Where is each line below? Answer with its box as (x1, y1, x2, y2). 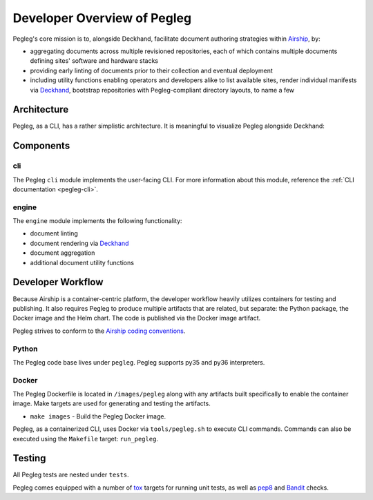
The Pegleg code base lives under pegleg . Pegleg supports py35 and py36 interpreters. (12, 358, 265, 366)
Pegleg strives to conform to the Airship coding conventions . (12, 327, 186, 335)
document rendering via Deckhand (30, 239, 129, 247)
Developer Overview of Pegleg (12, 10, 192, 26)
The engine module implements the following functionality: (12, 217, 182, 225)
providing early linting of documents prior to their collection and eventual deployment (30, 66, 273, 75)
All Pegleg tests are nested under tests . (12, 470, 129, 479)
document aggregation (30, 249, 95, 257)
